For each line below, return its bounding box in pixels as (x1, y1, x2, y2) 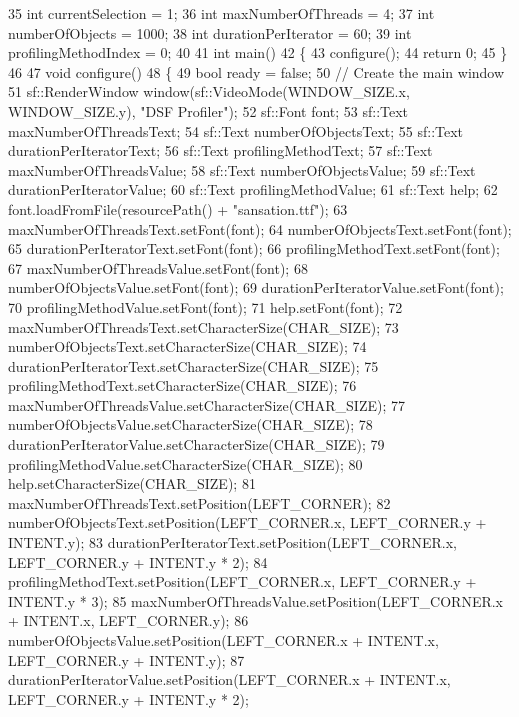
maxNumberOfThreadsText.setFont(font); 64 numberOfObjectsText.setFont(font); (8, 218, 512, 239)
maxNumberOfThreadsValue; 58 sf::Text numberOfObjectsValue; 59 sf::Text (8, 159, 476, 180)
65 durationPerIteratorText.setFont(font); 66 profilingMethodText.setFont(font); (8, 238, 500, 259)
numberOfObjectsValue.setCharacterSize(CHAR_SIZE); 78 (8, 414, 373, 435)
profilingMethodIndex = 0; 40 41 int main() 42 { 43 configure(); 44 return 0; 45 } (8, 42, 508, 63)
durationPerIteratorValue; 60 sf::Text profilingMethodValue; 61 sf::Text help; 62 (8, 179, 498, 200)
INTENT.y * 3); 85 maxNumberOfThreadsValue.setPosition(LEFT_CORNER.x (8, 590, 504, 611)
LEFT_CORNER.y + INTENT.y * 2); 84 (8, 551, 268, 572)
